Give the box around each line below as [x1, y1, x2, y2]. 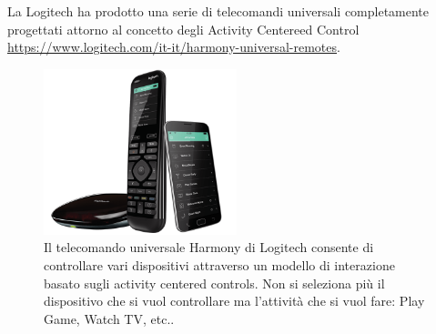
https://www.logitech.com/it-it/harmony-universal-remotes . [7, 37, 340, 56]
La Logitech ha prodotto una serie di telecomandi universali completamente [7, 2, 430, 20]
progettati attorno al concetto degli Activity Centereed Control [7, 19, 360, 38]
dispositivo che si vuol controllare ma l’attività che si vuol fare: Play [44, 291, 425, 310]
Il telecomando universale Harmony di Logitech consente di [44, 238, 374, 257]
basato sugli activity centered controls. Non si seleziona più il [44, 273, 385, 292]
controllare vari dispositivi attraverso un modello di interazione [44, 256, 395, 275]
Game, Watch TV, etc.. [44, 309, 175, 328]
